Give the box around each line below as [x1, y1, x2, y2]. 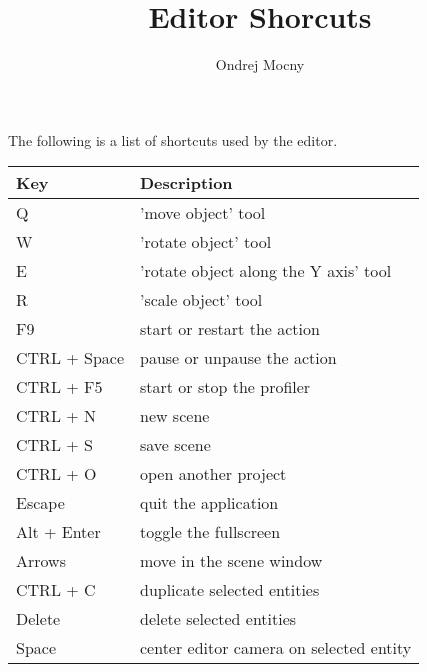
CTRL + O [16, 462, 97, 486]
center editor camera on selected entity [139, 636, 412, 660]
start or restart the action [139, 317, 320, 341]
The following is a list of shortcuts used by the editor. [8, 129, 338, 150]
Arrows [16, 549, 66, 573]
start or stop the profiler [139, 375, 311, 399]
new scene [139, 404, 210, 428]
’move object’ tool [139, 201, 266, 225]
